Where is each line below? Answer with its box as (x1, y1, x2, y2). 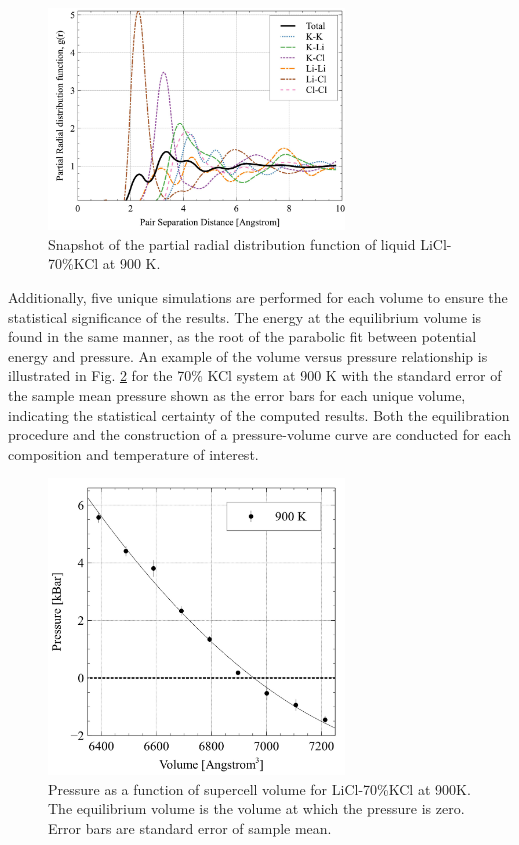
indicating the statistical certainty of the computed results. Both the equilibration (8, 404, 510, 425)
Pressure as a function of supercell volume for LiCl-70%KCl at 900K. (48, 778, 471, 799)
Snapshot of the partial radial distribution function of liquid (48, 233, 416, 254)
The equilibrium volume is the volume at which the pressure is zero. (48, 798, 465, 819)
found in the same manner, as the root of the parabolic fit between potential (8, 326, 477, 347)
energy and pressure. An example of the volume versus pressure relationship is (8, 345, 488, 366)
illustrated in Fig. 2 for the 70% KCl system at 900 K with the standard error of (8, 365, 502, 386)
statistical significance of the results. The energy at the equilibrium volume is (8, 306, 482, 327)
